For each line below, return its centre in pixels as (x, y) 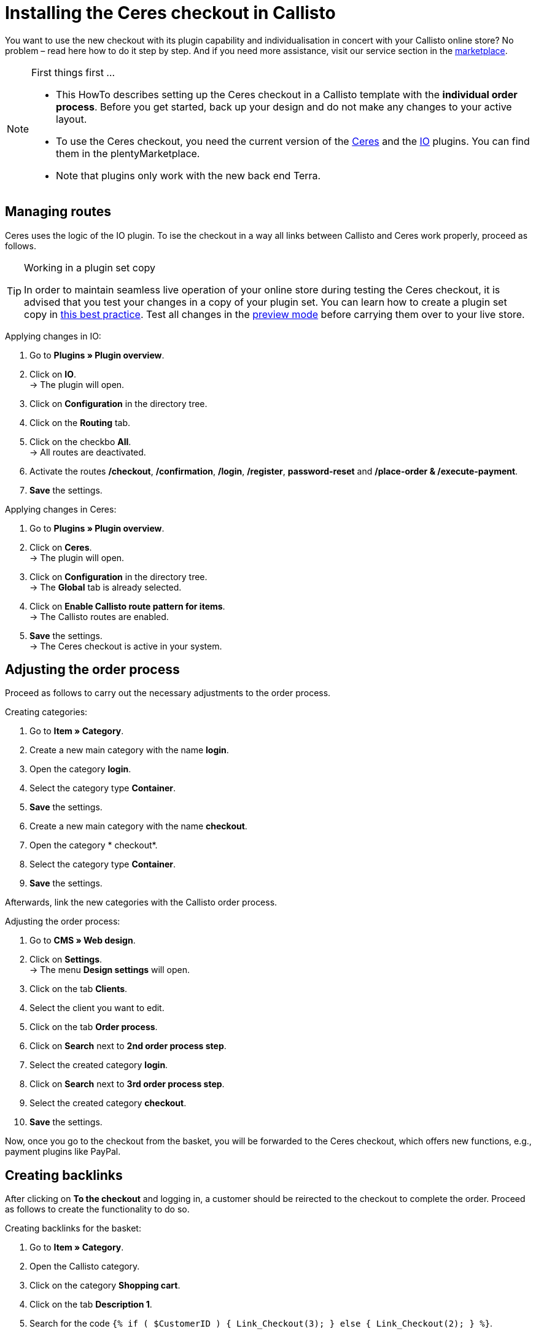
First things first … (73, 72)
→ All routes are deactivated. (88, 452)
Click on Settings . (66, 960)
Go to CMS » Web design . (83, 940)
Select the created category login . (99, 1065)
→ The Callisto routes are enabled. (99, 616)
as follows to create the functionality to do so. (97, 1209)
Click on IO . (53, 374)
